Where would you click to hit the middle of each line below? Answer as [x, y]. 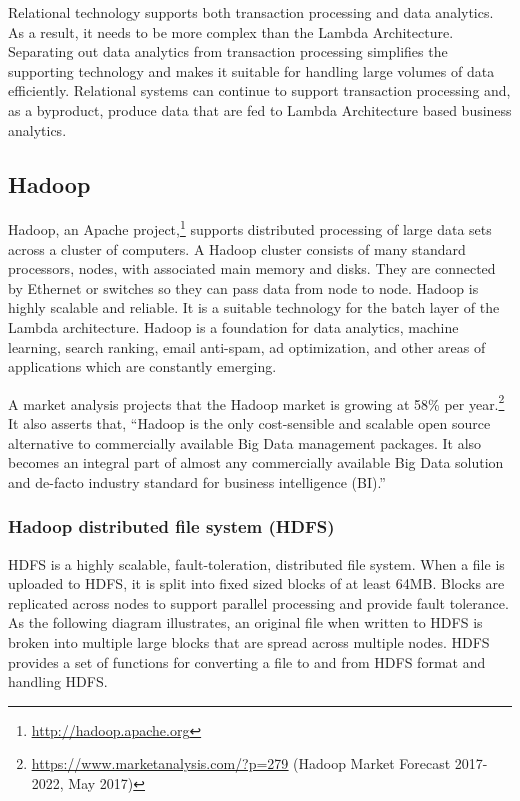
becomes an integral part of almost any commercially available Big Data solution [256, 462]
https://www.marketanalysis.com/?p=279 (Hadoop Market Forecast [241, 763]
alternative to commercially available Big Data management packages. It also [245, 442]
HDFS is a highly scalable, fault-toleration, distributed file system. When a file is [256, 563]
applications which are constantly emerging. [142, 366]
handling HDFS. [58, 681]
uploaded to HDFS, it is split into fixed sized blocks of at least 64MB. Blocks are [256, 583]
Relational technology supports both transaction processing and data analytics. [251, 12]
